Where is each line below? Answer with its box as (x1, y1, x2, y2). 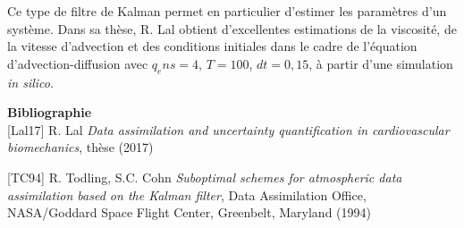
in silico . (7, 72, 54, 91)
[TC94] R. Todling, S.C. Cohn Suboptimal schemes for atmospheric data (7, 167, 402, 186)
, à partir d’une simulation (308, 54, 453, 72)
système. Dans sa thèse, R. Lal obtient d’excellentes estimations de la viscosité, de (7, 19, 457, 38)
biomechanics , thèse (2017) (7, 138, 154, 156)
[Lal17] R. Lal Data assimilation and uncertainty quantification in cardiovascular (7, 120, 450, 139)
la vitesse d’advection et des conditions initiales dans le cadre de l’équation (7, 37, 418, 55)
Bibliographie (7, 103, 92, 122)
